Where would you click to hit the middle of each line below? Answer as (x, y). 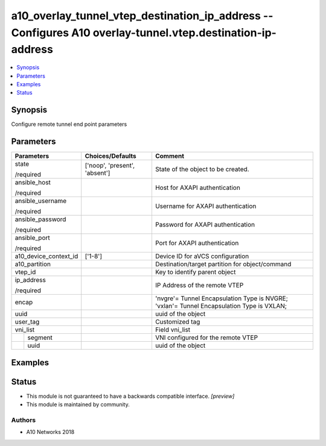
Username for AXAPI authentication (206, 206)
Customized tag (177, 322)
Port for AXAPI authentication (197, 243)
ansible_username (41, 201)
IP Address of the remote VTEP (199, 285)
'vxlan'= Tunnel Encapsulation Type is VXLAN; (221, 306)
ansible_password (40, 219)
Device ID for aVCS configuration (202, 256)
